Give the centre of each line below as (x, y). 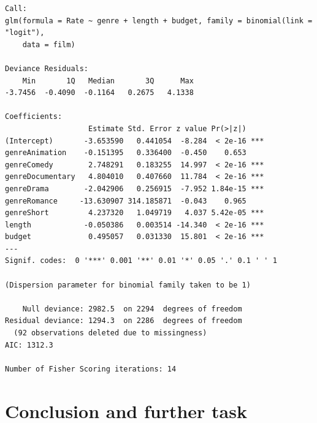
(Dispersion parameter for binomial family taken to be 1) (128, 285)
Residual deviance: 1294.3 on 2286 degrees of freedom (124, 321)
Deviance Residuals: (47, 68)
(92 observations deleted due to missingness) (110, 333)
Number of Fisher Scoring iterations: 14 (91, 369)
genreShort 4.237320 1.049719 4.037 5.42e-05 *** (135, 213)
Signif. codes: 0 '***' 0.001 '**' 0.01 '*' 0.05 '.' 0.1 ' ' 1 (141, 261)
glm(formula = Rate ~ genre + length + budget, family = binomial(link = (159, 21)
